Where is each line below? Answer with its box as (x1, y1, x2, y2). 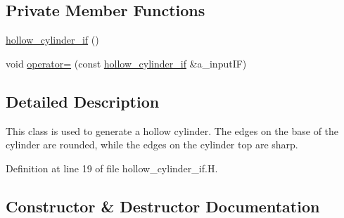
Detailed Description (6, 90, 160, 112)
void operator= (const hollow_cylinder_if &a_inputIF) (6, 56, 247, 70)
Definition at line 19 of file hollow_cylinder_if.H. (6, 160, 218, 175)
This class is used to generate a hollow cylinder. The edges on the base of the (6, 123, 339, 138)
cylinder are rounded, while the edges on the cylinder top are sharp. (6, 137, 298, 152)
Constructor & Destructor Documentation (6, 195, 320, 217)
